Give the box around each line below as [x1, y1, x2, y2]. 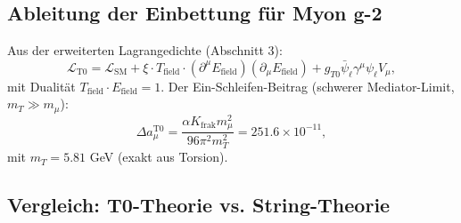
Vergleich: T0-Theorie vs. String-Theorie [7, 191, 391, 219]
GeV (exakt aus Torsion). [89, 147, 228, 166]
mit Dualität [7, 76, 76, 95]
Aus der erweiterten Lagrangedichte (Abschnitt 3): [7, 41, 283, 60]
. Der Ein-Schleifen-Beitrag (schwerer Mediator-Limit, [161, 76, 455, 95]
